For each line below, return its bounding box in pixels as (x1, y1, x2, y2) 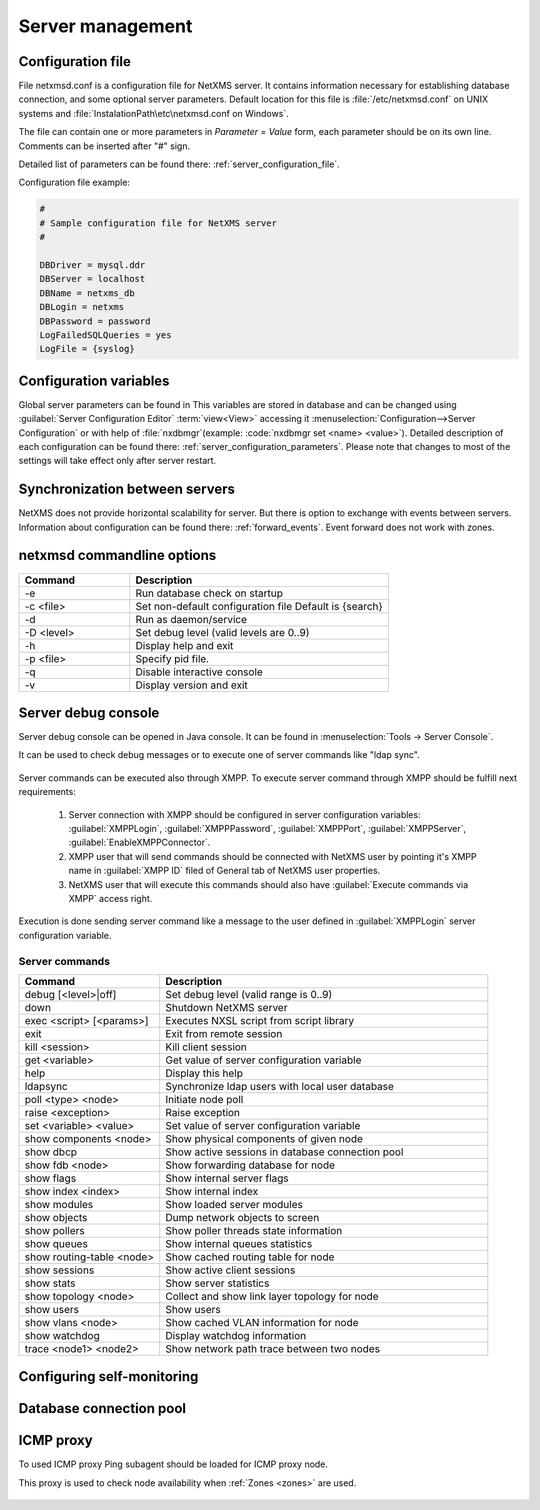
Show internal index (165, 1184, 259, 1198)
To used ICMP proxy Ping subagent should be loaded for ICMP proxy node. (18, 1458, 329, 1470)
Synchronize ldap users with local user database (165, 1079, 395, 1093)
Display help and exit (135, 638, 234, 652)
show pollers (24, 1223, 85, 1237)
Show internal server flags (165, 1171, 289, 1185)
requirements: (18, 786, 77, 798)
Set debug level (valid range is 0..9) (165, 987, 333, 1001)
